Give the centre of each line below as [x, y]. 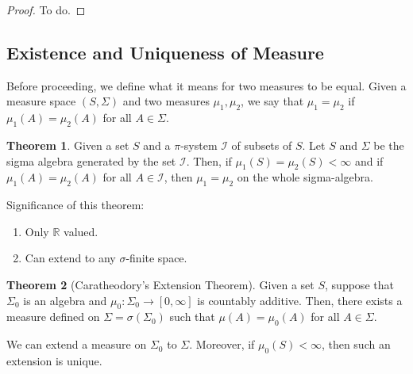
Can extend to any [70, 258]
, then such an [356, 344]
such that [192, 317]
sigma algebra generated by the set [91, 160]
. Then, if [209, 160]
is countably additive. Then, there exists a [300, 300]
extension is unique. [54, 360]
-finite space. [156, 258]
